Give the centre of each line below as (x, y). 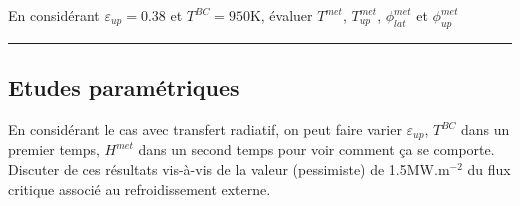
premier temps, (54, 149)
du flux (489, 169)
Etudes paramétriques (124, 87)
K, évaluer (281, 15)
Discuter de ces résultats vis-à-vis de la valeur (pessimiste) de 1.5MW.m (229, 169)
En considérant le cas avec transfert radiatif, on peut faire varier (205, 129)
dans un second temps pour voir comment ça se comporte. (316, 149)
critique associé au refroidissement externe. (139, 188)
